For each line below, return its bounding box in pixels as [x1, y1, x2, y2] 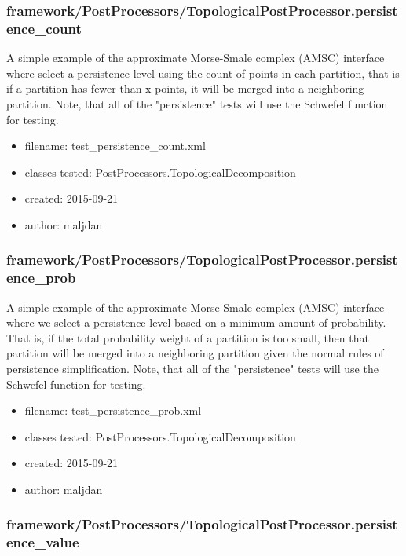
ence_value [6, 532, 79, 552]
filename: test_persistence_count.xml [24, 137, 206, 154]
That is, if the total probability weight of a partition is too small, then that [6, 329, 369, 346]
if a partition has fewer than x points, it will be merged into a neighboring [6, 80, 364, 97]
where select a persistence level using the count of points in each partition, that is [6, 64, 400, 81]
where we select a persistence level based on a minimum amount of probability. [6, 314, 386, 331]
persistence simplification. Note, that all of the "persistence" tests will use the [6, 360, 379, 376]
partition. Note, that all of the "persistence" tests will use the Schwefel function [6, 95, 388, 112]
